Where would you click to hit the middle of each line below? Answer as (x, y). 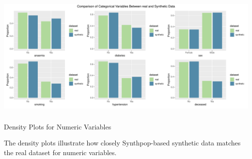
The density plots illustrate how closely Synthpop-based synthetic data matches (122, 143)
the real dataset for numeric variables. (60, 152)
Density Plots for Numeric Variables (58, 126)
